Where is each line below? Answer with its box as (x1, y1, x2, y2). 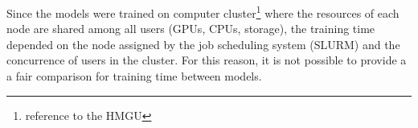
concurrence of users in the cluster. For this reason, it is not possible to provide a (6, 52, 407, 68)
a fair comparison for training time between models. (6, 68, 262, 85)
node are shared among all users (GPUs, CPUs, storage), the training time (6, 20, 375, 37)
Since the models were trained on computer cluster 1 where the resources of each (6, 2, 400, 21)
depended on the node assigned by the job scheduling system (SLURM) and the (6, 35, 400, 52)
